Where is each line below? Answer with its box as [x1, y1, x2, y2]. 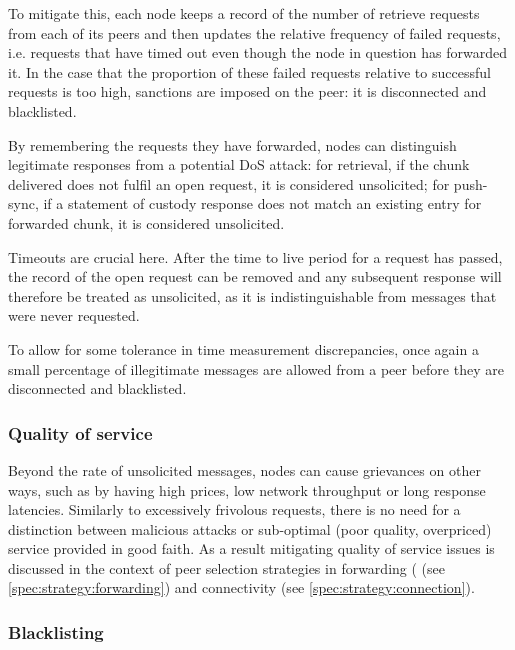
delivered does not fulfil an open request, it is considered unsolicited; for [8, 173, 450, 194]
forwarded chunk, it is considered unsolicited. [8, 212, 285, 233]
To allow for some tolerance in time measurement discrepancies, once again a [8, 338, 479, 359]
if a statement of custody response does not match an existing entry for [43, 193, 482, 214]
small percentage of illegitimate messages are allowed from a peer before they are [8, 358, 504, 379]
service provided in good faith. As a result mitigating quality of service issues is [8, 538, 495, 559]
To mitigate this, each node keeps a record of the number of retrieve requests [8, 3, 480, 23]
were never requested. [8, 305, 140, 326]
